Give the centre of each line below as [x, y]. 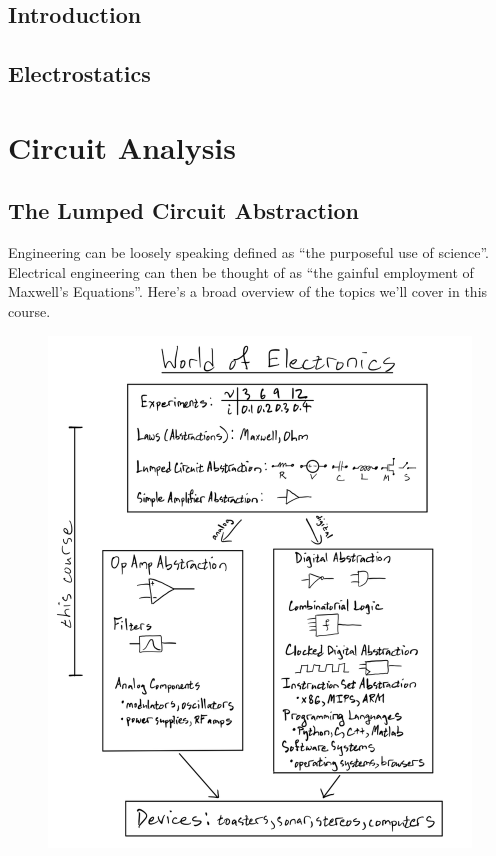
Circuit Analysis [122, 146]
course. [29, 310]
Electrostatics [79, 73]
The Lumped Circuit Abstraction [183, 210]
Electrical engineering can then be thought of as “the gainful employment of [241, 271]
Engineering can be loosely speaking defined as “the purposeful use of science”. [249, 252]
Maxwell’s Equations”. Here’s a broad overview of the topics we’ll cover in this [248, 291]
